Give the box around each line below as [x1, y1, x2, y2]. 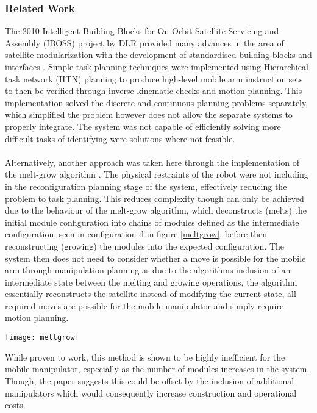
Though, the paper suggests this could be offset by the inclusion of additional [5, 374, 294, 387]
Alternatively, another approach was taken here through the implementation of [5, 156, 299, 168]
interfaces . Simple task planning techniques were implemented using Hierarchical [5, 60, 308, 73]
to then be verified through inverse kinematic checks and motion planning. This [5, 84, 302, 97]
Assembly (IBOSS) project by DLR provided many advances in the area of [5, 36, 284, 49]
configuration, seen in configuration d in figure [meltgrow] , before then [5, 228, 268, 240]
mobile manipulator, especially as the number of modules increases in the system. [5, 362, 310, 375]
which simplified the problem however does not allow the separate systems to [5, 108, 293, 121]
